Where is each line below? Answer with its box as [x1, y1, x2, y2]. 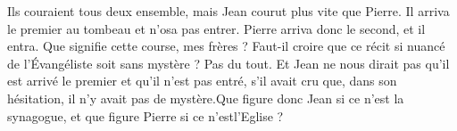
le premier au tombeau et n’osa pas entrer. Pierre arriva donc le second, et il [7, 19, 426, 37]
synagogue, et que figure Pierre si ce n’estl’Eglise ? [7, 106, 284, 125]
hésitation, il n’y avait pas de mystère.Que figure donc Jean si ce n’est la [7, 88, 404, 107]
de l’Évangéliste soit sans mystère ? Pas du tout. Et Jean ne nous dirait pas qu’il [7, 53, 450, 72]
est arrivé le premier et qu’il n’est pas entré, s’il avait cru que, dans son [7, 71, 397, 90]
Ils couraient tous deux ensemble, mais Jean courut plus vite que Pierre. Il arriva [7, 2, 450, 20]
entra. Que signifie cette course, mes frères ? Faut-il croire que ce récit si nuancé [7, 37, 445, 55]
